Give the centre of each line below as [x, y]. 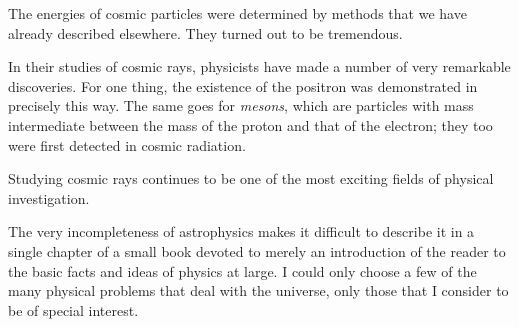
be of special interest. [73, 309]
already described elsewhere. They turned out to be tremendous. [205, 32]
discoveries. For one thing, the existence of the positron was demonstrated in [243, 85]
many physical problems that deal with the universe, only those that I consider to [258, 290]
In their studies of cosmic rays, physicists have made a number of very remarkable [259, 66]
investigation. [49, 197]
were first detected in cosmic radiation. [127, 144]
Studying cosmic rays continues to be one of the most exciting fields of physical [251, 178]
